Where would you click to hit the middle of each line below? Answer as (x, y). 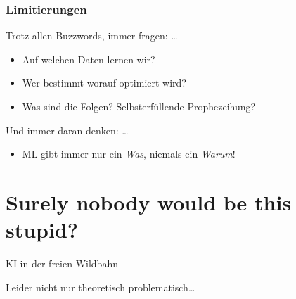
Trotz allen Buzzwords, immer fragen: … (92, 36)
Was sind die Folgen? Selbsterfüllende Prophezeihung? (139, 106)
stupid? (42, 230)
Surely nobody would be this (149, 202)
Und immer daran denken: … (67, 130)
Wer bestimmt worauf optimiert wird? (104, 83)
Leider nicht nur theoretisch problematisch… (101, 287)
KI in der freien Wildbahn (62, 263)
